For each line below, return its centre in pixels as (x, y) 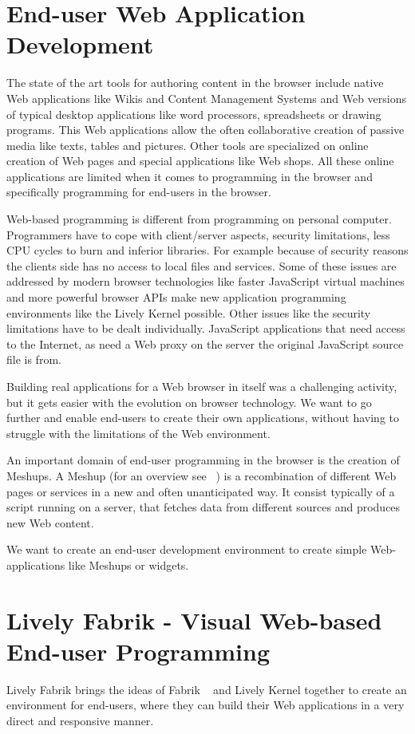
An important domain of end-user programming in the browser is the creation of (203, 460)
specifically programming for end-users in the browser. (139, 192)
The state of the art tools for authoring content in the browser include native (195, 83)
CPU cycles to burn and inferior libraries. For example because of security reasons (207, 250)
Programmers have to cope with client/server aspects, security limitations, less (198, 234)
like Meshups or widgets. (128, 564)
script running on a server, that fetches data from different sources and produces (204, 507)
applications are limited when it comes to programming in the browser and (190, 176)
